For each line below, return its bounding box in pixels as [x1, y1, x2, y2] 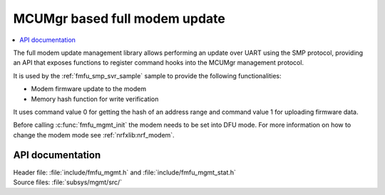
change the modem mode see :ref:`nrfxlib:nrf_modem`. [13, 130, 175, 139]
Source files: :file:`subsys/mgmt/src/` [13, 178, 123, 186]
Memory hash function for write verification [31, 95, 159, 103]
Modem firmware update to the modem [31, 85, 146, 93]
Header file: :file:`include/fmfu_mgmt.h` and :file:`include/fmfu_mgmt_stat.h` [13, 168, 237, 176]
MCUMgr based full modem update [13, 11, 226, 26]
